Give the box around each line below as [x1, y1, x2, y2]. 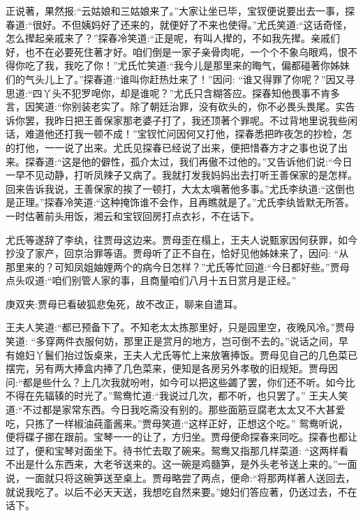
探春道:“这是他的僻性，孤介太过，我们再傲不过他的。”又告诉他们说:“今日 [24, 154, 353, 168]
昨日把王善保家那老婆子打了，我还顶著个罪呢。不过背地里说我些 [54, 112, 348, 127]
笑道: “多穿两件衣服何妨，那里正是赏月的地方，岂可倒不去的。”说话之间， [6, 334, 339, 348]
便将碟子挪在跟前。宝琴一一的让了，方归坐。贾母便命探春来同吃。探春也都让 [6, 429, 357, 444]
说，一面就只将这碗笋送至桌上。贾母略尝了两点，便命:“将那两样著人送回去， [6, 471, 355, 485]
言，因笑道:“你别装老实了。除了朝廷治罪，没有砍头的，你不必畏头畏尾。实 [6, 99, 346, 114]
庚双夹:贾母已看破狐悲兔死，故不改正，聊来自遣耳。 [6, 296, 243, 311]
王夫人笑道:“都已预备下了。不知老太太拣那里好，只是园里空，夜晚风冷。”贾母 [6, 320, 355, 334]
